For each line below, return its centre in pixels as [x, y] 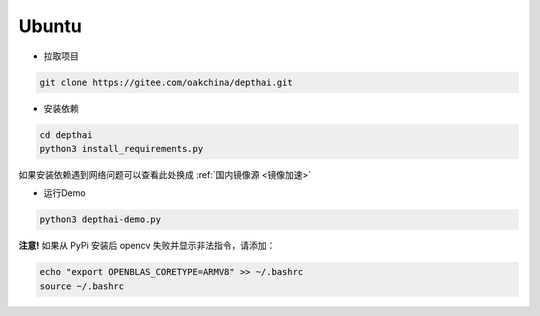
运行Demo [64, 193]
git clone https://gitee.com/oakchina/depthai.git [166, 82]
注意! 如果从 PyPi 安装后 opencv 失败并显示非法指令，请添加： [147, 246]
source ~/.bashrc [82, 286]
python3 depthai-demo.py [100, 219]
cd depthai [66, 134]
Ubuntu [50, 26]
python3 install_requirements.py [121, 148]
